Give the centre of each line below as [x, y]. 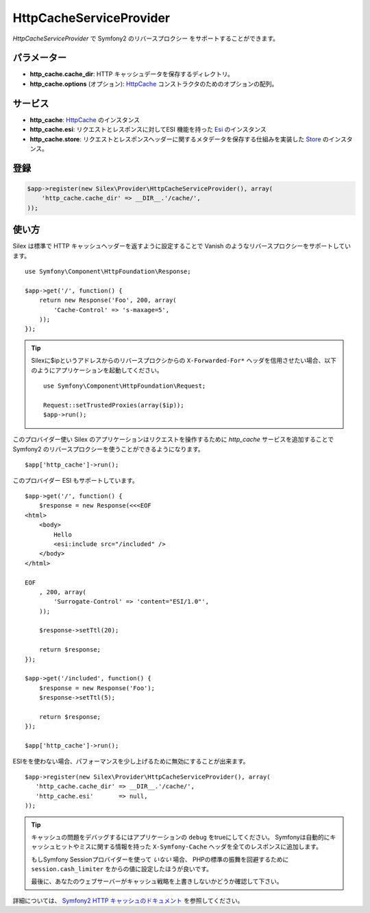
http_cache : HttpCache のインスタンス [85, 119]
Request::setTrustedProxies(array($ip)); [114, 405]
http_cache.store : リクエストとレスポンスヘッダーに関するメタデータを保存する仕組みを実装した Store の [179, 139]
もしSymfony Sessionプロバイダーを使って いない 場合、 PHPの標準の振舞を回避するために [160, 859]
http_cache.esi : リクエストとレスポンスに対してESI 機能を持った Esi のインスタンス [148, 130]
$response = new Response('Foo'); [97, 688]
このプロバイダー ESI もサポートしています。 [75, 480]
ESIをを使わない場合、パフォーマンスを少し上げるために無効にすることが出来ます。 [131, 761]
